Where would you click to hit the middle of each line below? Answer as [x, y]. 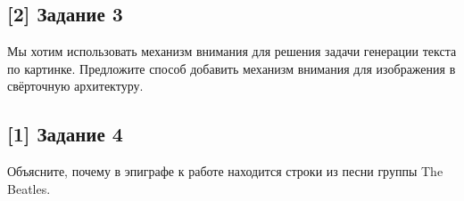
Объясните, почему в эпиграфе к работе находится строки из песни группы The [225, 171]
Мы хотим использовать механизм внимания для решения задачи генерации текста [232, 51]
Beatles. [29, 188]
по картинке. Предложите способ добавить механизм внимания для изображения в [232, 68]
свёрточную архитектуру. [75, 86]
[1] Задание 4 [65, 134]
